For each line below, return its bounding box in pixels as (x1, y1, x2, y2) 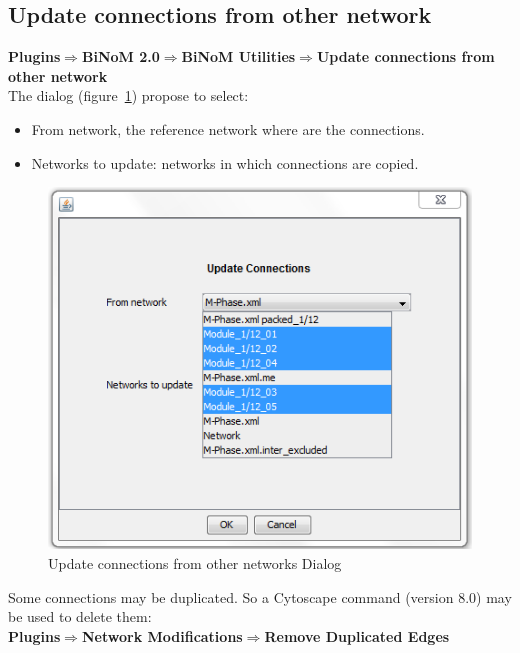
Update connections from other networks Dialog (48, 553, 342, 574)
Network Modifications (81, 625, 243, 646)
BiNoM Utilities (181, 46, 296, 67)
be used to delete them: (8, 606, 152, 627)
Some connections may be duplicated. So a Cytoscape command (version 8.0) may (8, 586, 512, 607)
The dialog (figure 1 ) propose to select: (8, 85, 249, 106)
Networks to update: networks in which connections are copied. (31, 152, 419, 173)
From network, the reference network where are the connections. (31, 118, 425, 139)
